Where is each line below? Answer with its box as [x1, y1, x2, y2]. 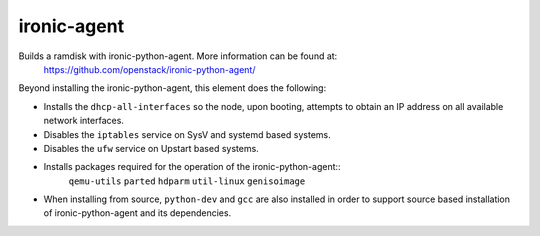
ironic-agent [18, 15, 125, 37]
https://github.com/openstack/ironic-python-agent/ [43, 63, 256, 75]
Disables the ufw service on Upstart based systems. [43, 142, 259, 154]
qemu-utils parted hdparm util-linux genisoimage [68, 175, 306, 187]
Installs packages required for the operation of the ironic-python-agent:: [43, 161, 341, 173]
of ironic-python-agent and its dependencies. [43, 207, 232, 219]
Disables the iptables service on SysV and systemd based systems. [43, 128, 331, 140]
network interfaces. [43, 115, 125, 127]
